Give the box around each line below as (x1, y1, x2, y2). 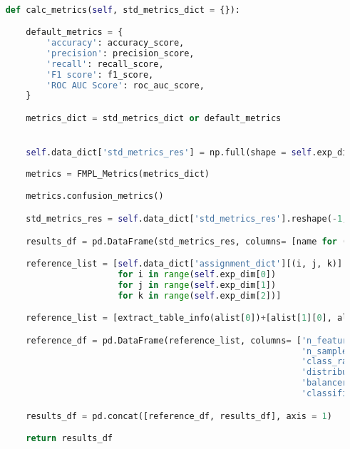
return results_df (26, 433, 113, 444)
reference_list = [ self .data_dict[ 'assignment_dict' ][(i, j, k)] (26, 259, 343, 269)
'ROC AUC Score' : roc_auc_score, (46, 80, 205, 91)
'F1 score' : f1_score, (46, 69, 154, 80)
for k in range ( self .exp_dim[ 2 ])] (118, 290, 282, 301)
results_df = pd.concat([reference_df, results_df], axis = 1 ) (26, 411, 332, 421)
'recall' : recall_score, (46, 58, 164, 69)
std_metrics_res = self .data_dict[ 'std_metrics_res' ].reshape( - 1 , (26, 213, 348, 224)
